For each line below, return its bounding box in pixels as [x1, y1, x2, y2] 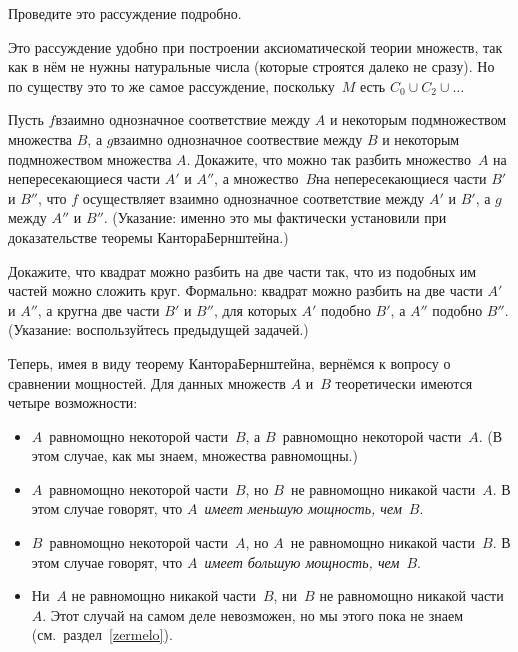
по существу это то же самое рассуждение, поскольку [8, 75, 335, 96]
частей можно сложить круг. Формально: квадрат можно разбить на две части [8, 280, 483, 301]
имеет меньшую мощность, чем [204, 498, 402, 519]
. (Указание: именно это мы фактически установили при [103, 207, 447, 228]
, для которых [213, 299, 297, 320]
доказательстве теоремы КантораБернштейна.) [8, 226, 289, 247]
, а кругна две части [37, 299, 160, 320]
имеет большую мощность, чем [204, 551, 400, 572]
